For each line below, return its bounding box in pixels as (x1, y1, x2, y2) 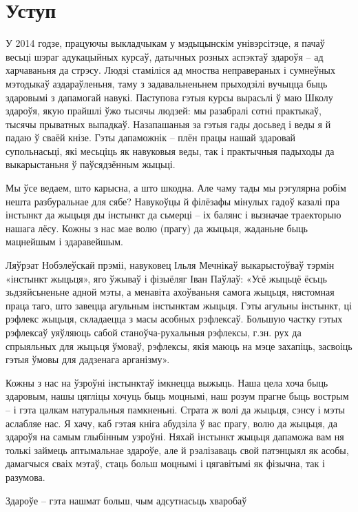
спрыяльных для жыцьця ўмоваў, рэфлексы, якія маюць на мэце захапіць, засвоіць (6, 338, 352, 353)
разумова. (6, 469, 45, 484)
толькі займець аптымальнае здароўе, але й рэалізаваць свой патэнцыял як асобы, (6, 442, 349, 457)
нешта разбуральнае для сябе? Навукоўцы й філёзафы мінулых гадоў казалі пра (6, 194, 340, 208)
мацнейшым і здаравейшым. (6, 234, 123, 249)
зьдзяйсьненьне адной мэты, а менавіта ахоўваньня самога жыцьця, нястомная (6, 285, 335, 299)
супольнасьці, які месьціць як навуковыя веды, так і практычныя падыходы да (6, 143, 335, 158)
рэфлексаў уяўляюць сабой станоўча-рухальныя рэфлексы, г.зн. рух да (6, 325, 302, 339)
